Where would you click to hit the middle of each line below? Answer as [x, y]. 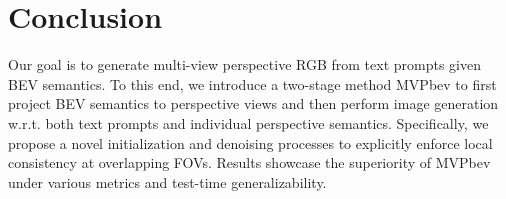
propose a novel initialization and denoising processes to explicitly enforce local [250, 142]
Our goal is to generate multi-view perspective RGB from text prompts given [244, 64]
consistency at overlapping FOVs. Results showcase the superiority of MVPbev [249, 162]
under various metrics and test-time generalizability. [167, 181]
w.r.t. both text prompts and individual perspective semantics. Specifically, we [248, 122]
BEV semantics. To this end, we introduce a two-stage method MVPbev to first [252, 83]
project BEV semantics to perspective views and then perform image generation [253, 103]
